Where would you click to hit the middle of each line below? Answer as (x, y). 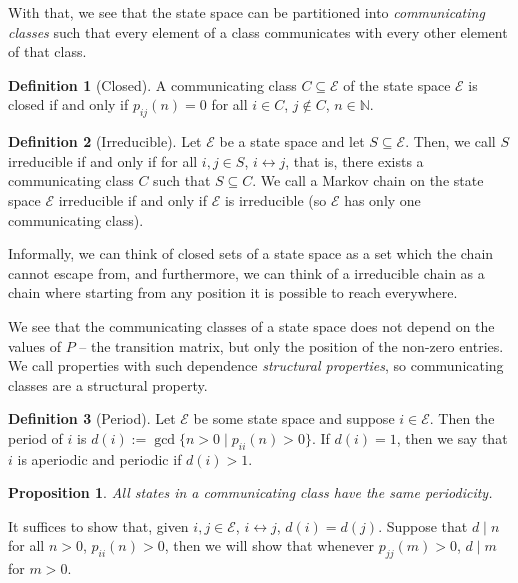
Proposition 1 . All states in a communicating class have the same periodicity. (250, 492)
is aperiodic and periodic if (99, 458)
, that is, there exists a (354, 160)
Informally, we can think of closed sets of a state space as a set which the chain (251, 253)
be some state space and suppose (294, 418)
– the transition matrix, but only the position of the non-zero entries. (291, 345)
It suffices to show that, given (98, 525)
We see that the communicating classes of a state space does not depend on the (251, 325)
